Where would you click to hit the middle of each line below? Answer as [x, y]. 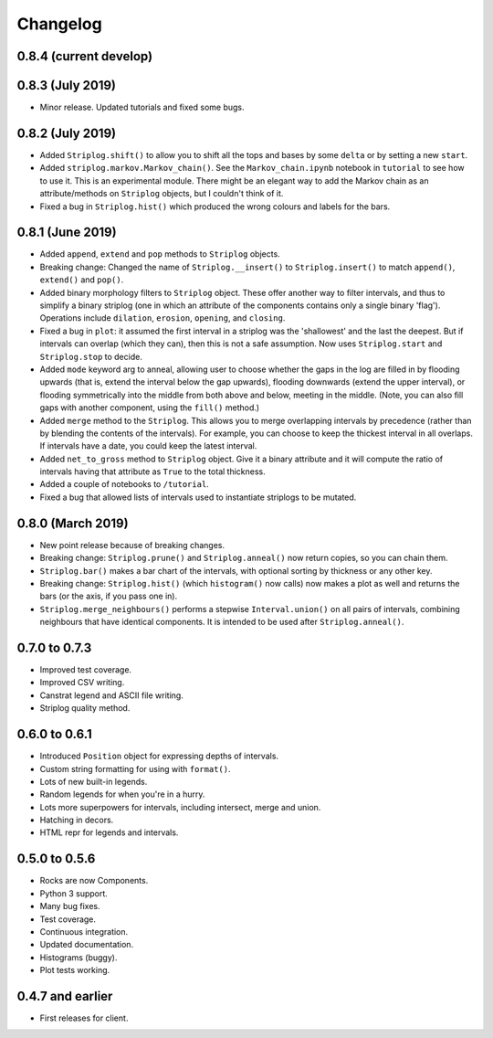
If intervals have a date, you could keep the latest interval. [148, 446]
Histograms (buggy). [79, 957]
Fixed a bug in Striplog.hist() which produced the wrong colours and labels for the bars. [215, 207]
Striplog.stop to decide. [91, 356]
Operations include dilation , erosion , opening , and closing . [163, 318]
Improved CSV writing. [82, 683]
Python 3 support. [74, 893]
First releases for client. [84, 1018]
